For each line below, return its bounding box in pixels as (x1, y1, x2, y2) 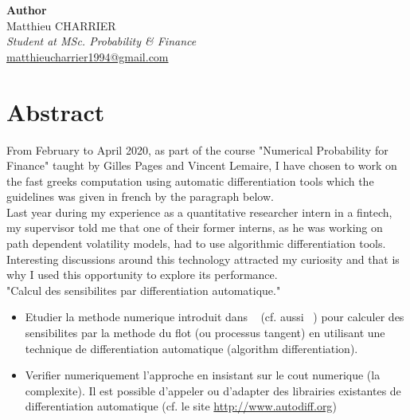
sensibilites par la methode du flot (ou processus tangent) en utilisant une (25, 324, 385, 341)
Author (6, 2, 47, 18)
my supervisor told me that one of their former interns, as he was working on (6, 219, 383, 236)
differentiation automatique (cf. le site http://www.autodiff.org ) (25, 398, 337, 414)
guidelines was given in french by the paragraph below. (6, 188, 274, 205)
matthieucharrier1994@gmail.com (6, 48, 169, 65)
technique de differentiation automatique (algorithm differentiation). (25, 340, 358, 356)
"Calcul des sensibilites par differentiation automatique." (6, 281, 281, 298)
